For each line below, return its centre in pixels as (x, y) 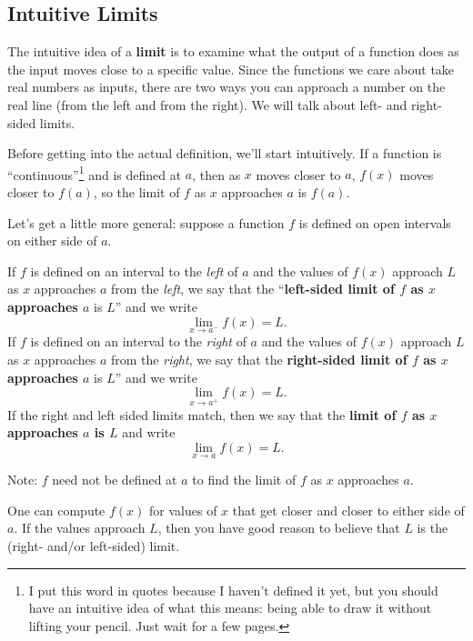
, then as (216, 174)
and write (149, 432)
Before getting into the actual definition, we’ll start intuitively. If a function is (225, 153)
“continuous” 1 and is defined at (95, 173)
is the (433, 528)
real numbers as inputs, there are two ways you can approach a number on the (226, 87)
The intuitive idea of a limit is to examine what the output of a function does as (233, 51)
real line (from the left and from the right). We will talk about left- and (207, 104)
